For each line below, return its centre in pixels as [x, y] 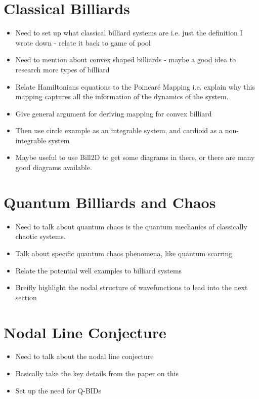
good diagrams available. [54, 167]
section [26, 297]
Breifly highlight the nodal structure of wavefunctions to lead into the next [132, 287]
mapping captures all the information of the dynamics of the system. [122, 96]
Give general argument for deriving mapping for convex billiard [114, 113]
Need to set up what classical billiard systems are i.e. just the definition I [129, 33]
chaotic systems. [40, 236]
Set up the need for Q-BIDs [58, 390]
